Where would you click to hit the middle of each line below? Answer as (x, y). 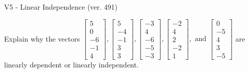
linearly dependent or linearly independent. (71, 64)
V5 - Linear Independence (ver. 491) (61, 7)
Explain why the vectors (42, 38)
